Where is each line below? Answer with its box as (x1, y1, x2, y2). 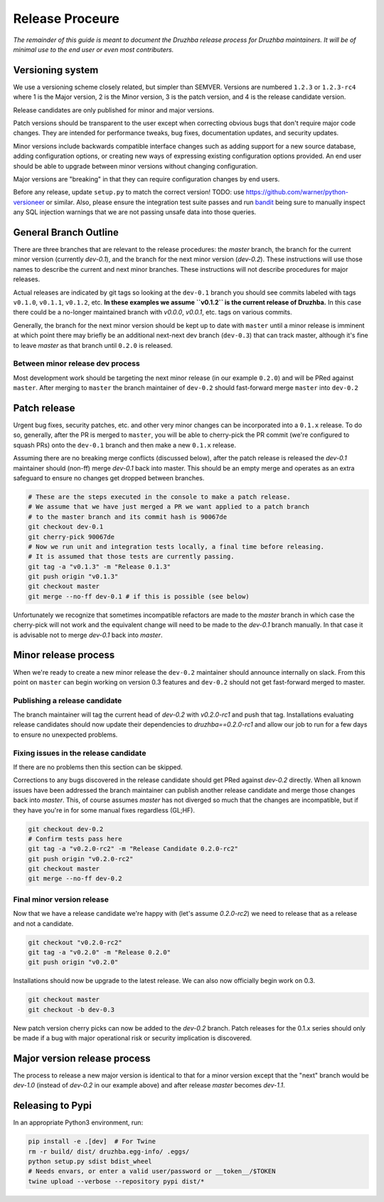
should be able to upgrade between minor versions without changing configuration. (13, 162, 258, 170)
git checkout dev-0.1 (28, 523, 104, 531)
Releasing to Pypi (13, 1100, 92, 1112)
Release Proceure (13, 11, 120, 26)
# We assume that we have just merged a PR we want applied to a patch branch (28, 502, 309, 511)
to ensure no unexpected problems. (13, 730, 118, 739)
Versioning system (13, 64, 99, 76)
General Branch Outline (13, 226, 119, 238)
